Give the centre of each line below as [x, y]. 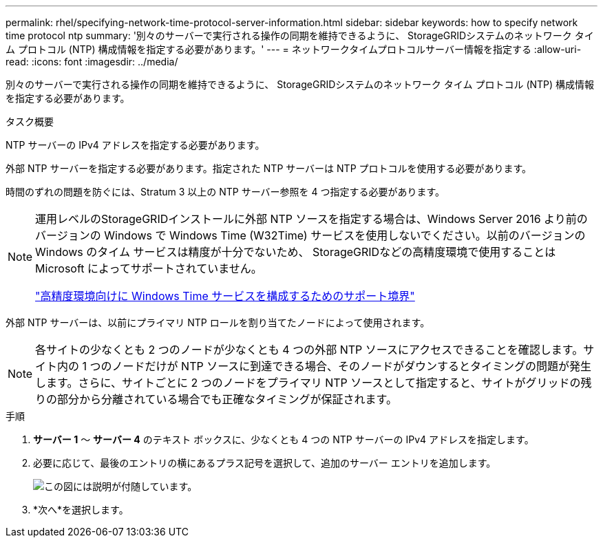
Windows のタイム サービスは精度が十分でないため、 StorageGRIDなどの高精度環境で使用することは [296, 252]
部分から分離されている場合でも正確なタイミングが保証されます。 [227, 399]
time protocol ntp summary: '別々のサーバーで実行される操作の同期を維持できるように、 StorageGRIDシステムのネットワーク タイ [300, 35]
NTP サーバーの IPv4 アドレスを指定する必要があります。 [135, 145]
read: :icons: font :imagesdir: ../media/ [92, 62]
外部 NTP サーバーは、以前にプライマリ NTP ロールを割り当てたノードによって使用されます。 [218, 322]
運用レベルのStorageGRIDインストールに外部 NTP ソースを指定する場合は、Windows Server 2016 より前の [311, 219]
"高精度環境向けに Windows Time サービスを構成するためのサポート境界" [225, 296]
